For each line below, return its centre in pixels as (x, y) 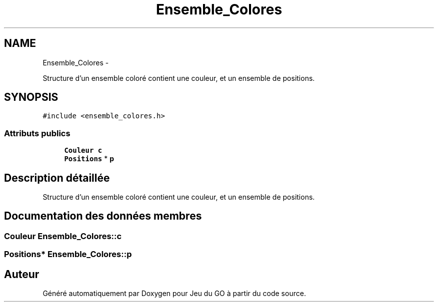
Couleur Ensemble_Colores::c (63, 236)
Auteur (22, 274)
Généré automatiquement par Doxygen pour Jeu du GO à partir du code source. (174, 294)
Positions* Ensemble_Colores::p (68, 254)
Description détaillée (57, 178)
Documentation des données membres (103, 216)
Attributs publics (37, 133)
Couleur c (83, 151)
